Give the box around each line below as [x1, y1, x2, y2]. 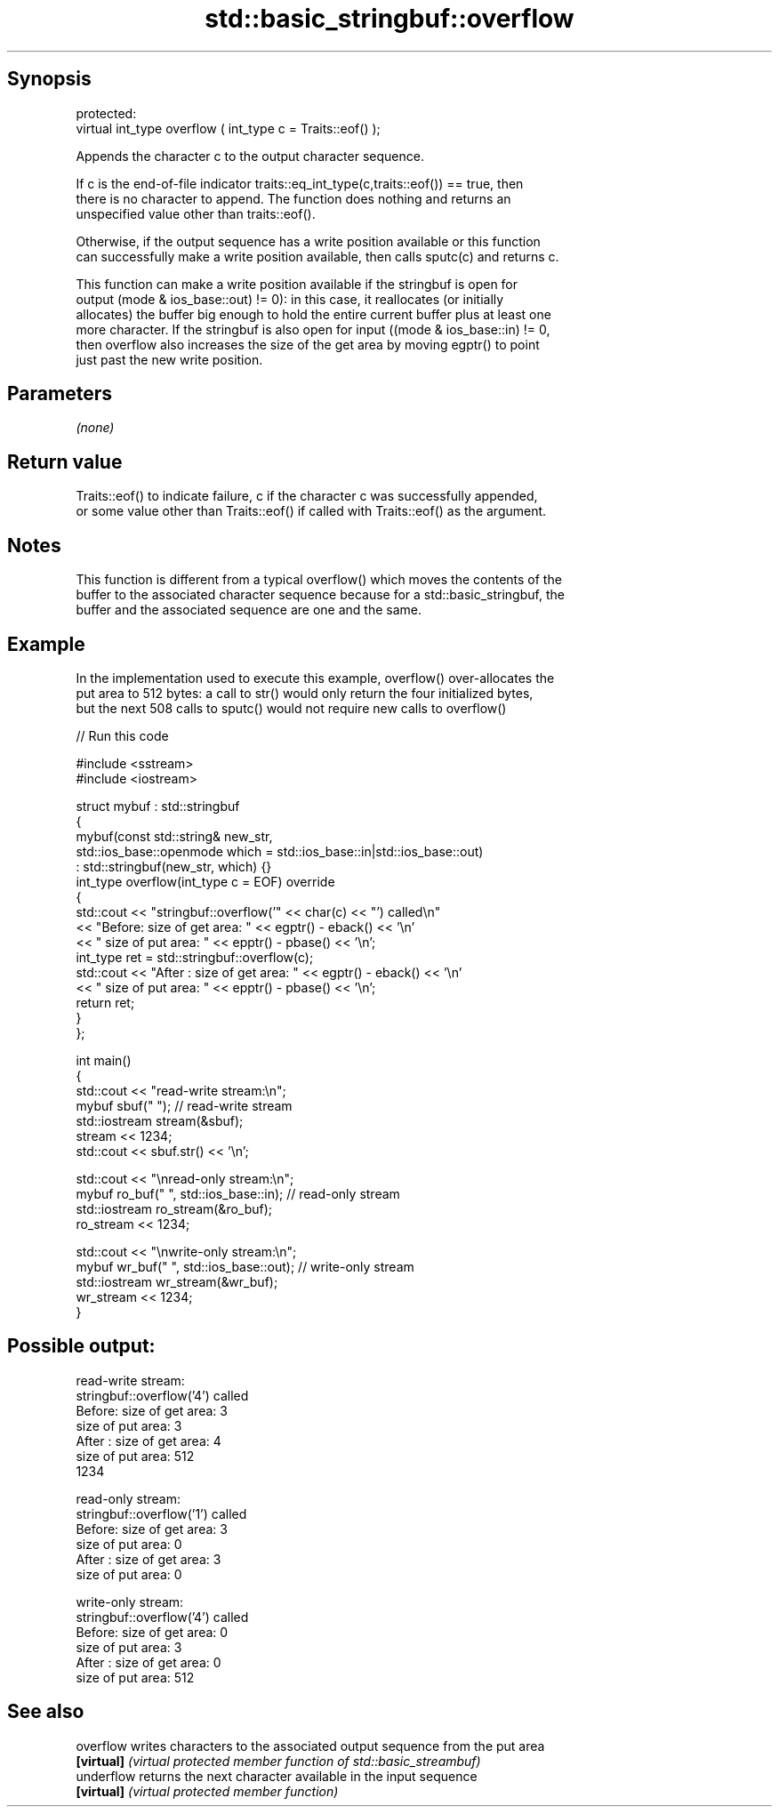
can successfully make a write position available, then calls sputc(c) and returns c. [76, 248, 559, 264]
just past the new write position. [76, 351, 263, 367]
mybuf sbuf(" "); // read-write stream [76, 1097, 293, 1113]
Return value [7, 450, 123, 473]
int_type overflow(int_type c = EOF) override [76, 873, 335, 889]
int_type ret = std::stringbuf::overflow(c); [76, 949, 314, 965]
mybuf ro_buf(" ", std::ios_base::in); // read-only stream [76, 1185, 400, 1201]
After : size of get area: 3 [76, 1551, 221, 1567]
